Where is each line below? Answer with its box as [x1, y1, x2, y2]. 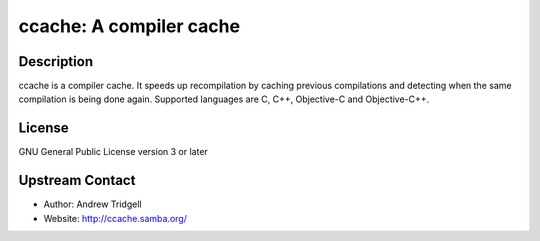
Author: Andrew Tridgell [43, 198, 142, 210]
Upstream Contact [18, 172, 136, 189]
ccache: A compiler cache [18, 15, 240, 37]
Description [18, 53, 94, 70]
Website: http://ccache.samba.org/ [43, 212, 187, 224]
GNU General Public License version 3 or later [18, 146, 209, 158]
